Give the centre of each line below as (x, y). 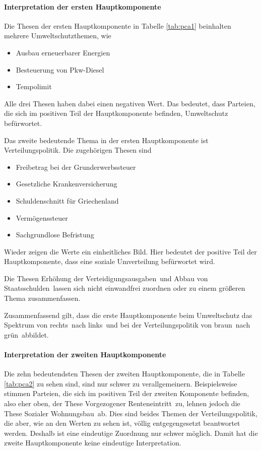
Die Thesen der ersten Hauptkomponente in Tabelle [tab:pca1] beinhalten (118, 25)
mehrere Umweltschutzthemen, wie (58, 36)
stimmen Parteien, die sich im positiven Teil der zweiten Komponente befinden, (127, 393)
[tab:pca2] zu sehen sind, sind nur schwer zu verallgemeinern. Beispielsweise (121, 383)
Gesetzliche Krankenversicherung (67, 184)
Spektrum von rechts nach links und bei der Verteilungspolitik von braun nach (127, 325)
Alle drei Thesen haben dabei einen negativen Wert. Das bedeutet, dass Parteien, (130, 103)
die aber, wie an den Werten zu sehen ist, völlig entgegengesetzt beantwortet (122, 423)
